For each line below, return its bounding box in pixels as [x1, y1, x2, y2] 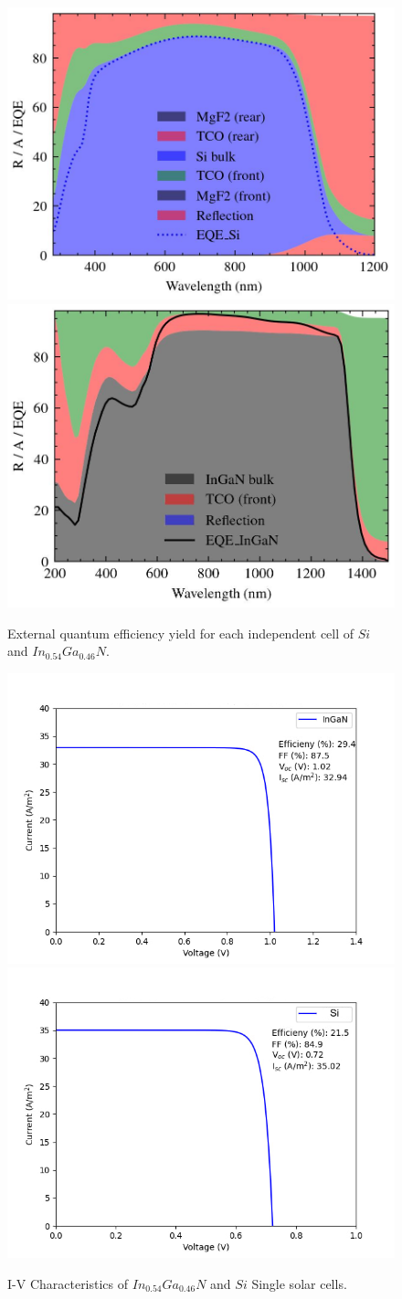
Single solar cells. [251, 1274, 347, 1293]
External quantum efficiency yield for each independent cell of [7, 623, 354, 642]
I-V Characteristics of [7, 1274, 129, 1293]
